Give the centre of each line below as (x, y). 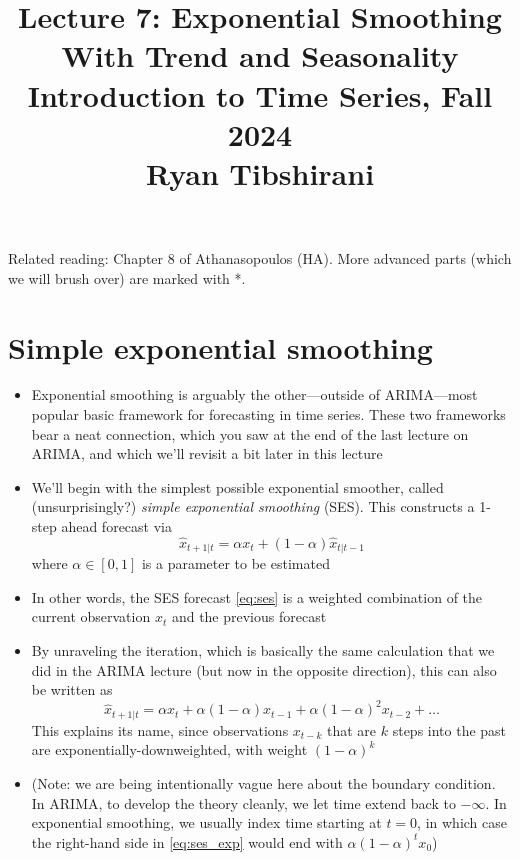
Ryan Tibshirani (260, 172)
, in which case (462, 822)
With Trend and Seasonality (260, 55)
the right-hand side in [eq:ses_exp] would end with (187, 841)
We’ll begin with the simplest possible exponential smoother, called (237, 486)
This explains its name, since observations (160, 729)
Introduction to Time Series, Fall (260, 94)
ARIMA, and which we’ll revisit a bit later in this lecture (207, 453)
